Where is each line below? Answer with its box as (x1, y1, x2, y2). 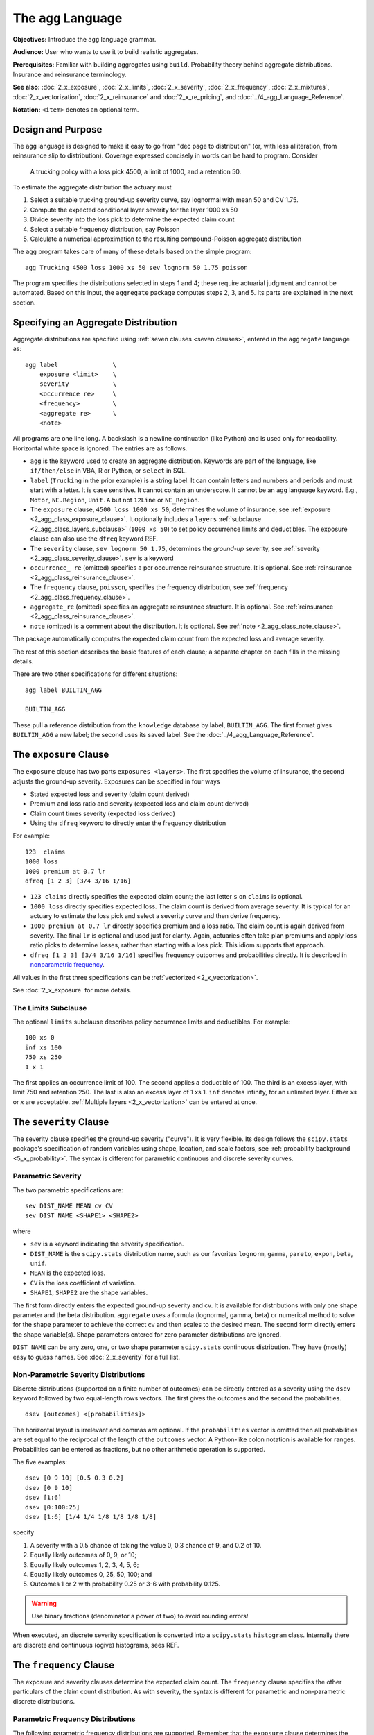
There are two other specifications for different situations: (12, 670, 178, 678)
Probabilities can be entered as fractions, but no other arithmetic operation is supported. (12, 1445, 266, 1453)
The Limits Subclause (12, 1003, 87, 1013)
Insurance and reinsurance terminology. (12, 70, 127, 78)
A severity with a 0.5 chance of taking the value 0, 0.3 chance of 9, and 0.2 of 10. (30, 1541, 262, 1549)
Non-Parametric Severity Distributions (12, 1370, 145, 1380)
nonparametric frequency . (30, 960, 105, 969)
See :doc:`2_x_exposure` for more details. (12, 985, 132, 994)
